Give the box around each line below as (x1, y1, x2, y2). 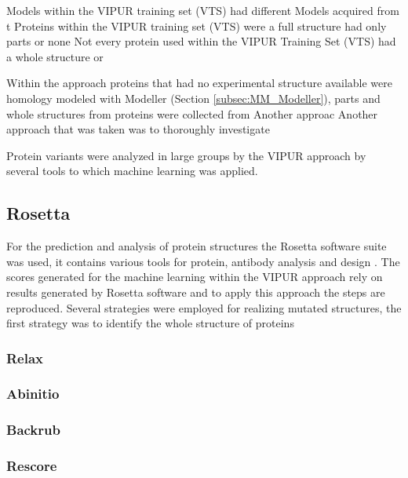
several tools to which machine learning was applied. (6, 162, 258, 179)
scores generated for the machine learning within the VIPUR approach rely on (6, 268, 383, 285)
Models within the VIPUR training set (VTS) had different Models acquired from (6, 2, 399, 18)
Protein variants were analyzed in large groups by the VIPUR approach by (6, 147, 366, 163)
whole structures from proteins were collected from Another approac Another (6, 105, 378, 122)
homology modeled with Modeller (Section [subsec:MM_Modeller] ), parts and (6, 89, 381, 106)
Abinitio (6, 384, 60, 403)
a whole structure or (6, 48, 104, 64)
